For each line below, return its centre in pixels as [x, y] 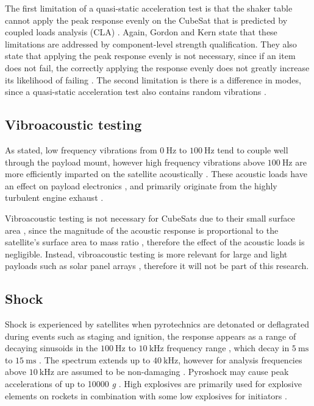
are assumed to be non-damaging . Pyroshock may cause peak [173, 372]
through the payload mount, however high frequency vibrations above [135, 162]
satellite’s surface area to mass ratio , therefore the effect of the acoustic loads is [155, 242]
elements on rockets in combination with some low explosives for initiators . [146, 395]
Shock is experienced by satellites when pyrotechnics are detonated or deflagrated [157, 324]
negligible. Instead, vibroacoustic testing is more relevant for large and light [146, 254]
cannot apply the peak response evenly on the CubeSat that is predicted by [146, 20]
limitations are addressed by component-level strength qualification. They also [151, 44]
